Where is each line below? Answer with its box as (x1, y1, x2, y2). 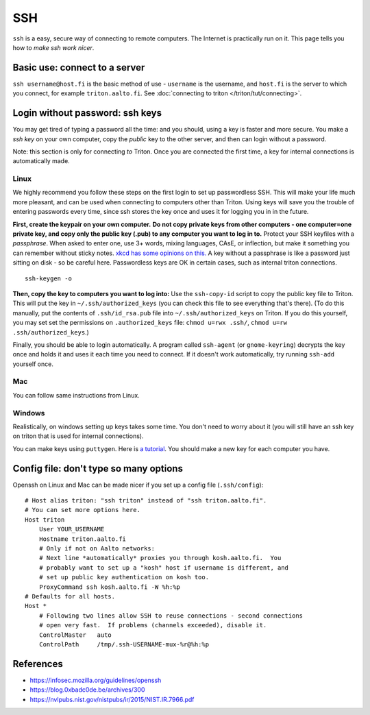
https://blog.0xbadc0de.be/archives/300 (29, 686, 145, 694)
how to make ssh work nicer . (12, 43, 95, 51)
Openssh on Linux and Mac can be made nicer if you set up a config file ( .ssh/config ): (12, 481, 264, 489)
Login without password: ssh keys (12, 107, 162, 119)
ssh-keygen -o (25, 274, 72, 282)
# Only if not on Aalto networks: (38, 545, 156, 553)
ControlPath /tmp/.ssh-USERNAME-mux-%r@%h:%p (38, 640, 209, 648)
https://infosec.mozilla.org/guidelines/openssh (29, 676, 162, 684)
